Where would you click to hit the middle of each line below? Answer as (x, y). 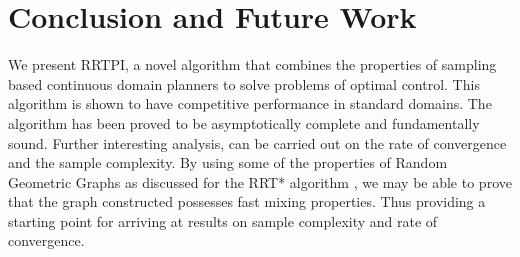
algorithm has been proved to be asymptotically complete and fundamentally (244, 122)
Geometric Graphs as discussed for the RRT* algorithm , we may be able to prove (260, 181)
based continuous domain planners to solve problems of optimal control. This (244, 83)
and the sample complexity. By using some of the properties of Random (228, 162)
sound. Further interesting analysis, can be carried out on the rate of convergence (257, 142)
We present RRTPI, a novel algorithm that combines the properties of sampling (252, 64)
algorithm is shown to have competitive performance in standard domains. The (250, 103)
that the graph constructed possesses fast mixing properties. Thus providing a (247, 201)
